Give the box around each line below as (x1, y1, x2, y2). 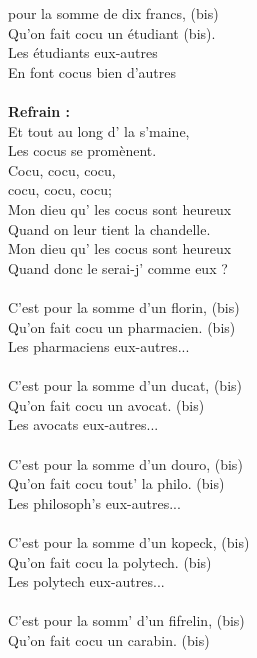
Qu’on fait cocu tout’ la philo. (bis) (8, 473, 225, 494)
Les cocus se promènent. (8, 140, 157, 161)
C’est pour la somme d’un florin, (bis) (8, 296, 240, 317)
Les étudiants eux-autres (8, 42, 158, 63)
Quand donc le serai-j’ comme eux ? (8, 257, 228, 278)
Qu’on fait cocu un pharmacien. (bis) (8, 316, 236, 337)
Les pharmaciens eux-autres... (8, 336, 190, 357)
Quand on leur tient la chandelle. (8, 218, 211, 239)
